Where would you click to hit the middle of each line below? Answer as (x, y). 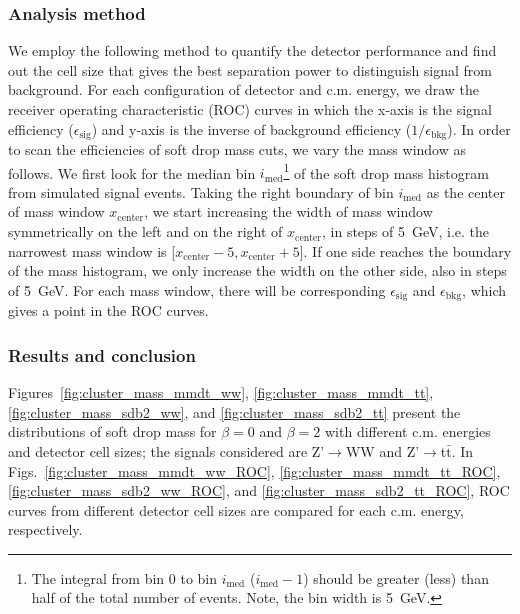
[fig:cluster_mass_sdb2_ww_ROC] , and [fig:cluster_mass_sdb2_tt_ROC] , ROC (259, 490)
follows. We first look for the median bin (132, 172)
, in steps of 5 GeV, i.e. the (405, 231)
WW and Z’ (382, 450)
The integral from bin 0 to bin (124, 577)
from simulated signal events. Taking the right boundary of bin (201, 191)
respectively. (45, 529)
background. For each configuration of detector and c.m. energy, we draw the (244, 89)
